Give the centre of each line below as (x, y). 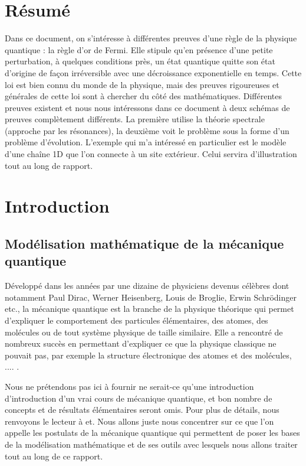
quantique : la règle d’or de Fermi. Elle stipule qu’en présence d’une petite (139, 49)
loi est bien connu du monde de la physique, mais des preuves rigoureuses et (142, 84)
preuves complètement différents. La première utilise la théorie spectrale (135, 119)
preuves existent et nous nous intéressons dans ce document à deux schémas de (147, 107)
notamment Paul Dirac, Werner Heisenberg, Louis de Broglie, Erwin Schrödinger (151, 297)
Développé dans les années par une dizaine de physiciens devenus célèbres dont (147, 286)
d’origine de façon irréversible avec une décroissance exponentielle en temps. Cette (153, 72)
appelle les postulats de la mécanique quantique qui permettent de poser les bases (152, 433)
